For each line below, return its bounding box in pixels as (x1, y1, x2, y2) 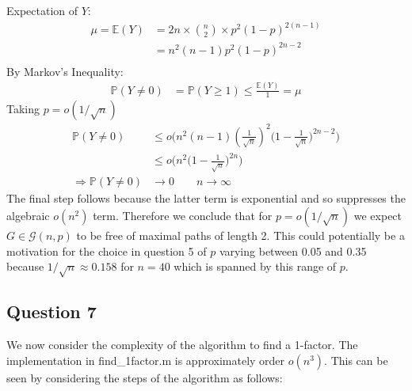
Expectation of (6, 2, 78, 18)
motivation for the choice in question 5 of (6, 242, 207, 259)
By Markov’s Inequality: (6, 63, 124, 79)
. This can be (324, 351, 388, 368)
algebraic (6, 207, 50, 224)
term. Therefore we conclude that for (93, 207, 273, 224)
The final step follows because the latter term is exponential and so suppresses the (6, 190, 406, 207)
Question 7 (6, 299, 97, 324)
